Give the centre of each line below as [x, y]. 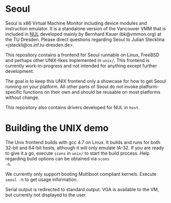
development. [20, 71]
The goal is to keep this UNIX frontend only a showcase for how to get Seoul [86, 81]
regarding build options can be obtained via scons [57, 158]
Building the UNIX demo [57, 128]
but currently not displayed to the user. [46, 195]
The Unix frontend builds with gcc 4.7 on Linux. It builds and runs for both [83, 142]
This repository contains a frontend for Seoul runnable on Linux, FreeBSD [82, 55]
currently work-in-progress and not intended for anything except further [81, 66]
